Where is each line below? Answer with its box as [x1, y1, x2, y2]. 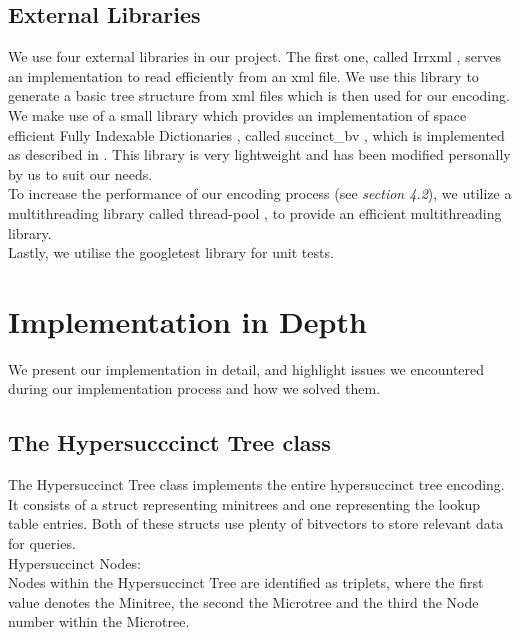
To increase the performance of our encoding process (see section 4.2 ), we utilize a [8, 183, 512, 204]
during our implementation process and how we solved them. [8, 378, 381, 399]
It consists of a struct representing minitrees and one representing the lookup [8, 493, 481, 514]
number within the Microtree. [8, 611, 190, 632]
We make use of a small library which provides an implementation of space [8, 104, 467, 125]
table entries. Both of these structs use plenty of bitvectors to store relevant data [8, 513, 504, 534]
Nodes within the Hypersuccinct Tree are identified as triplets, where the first [8, 572, 484, 593]
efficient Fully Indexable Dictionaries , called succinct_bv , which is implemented [8, 124, 505, 145]
